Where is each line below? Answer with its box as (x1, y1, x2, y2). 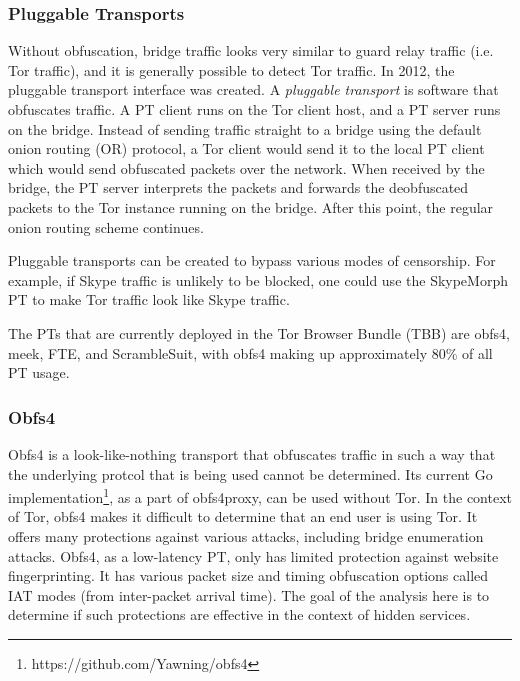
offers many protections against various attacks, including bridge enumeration (8, 525, 484, 546)
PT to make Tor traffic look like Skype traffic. (8, 289, 290, 310)
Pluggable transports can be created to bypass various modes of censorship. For (8, 250, 496, 271)
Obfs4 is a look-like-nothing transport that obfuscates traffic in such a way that (8, 443, 496, 464)
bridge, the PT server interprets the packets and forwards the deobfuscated (8, 177, 469, 198)
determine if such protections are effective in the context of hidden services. (8, 604, 471, 625)
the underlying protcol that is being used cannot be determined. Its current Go (8, 463, 493, 484)
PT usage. (8, 362, 70, 383)
